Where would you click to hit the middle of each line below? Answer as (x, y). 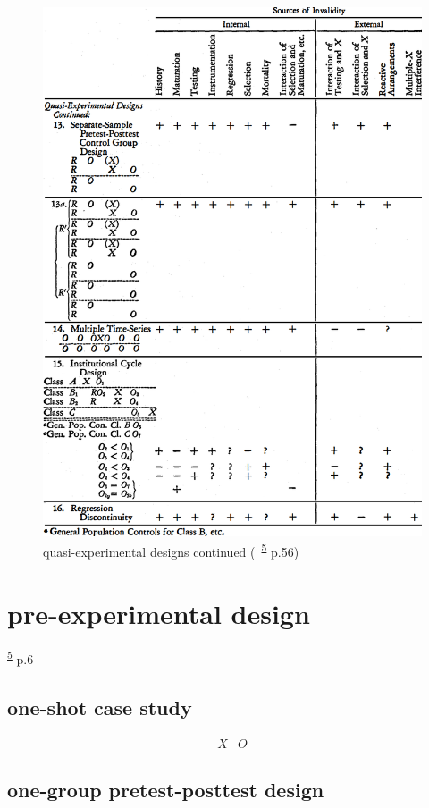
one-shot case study (100, 707)
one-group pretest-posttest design (166, 790)
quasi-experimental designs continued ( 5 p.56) (171, 550)
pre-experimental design (159, 613)
